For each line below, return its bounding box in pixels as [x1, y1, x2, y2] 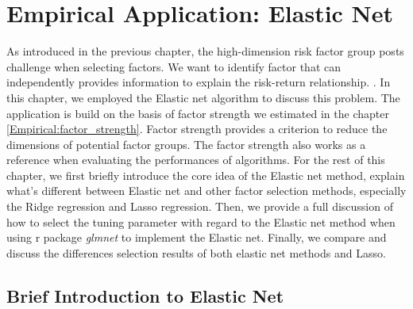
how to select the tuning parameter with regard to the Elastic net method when [6, 213, 396, 230]
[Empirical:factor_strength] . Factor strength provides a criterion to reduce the [6, 120, 388, 137]
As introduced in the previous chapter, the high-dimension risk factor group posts [6, 43, 404, 59]
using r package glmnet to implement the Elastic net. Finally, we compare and [6, 229, 387, 246]
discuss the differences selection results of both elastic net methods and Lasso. [6, 244, 386, 261]
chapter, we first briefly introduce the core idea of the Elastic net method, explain [6, 166, 405, 183]
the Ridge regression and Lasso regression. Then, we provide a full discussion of [6, 198, 393, 215]
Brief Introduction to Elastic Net [6, 283, 284, 307]
